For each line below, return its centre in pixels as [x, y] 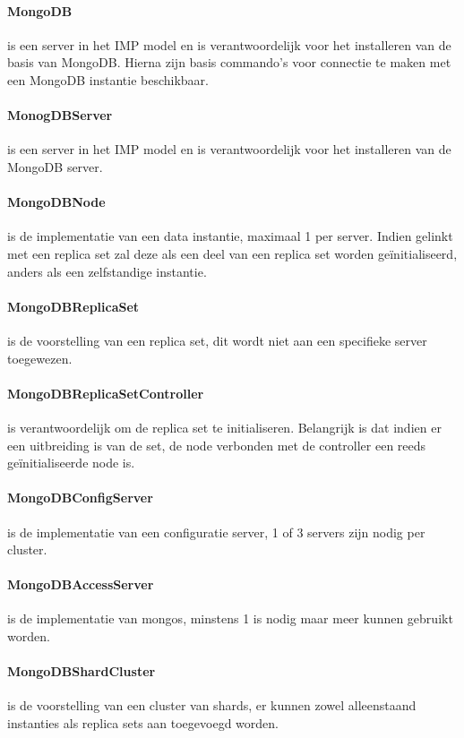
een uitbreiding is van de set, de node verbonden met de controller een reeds [217, 445]
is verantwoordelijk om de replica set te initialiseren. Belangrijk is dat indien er [224, 427]
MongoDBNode [56, 202]
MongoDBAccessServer [81, 584]
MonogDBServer [60, 115]
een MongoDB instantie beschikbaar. [108, 79]
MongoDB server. [55, 166]
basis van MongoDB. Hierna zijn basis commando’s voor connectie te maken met [229, 62]
